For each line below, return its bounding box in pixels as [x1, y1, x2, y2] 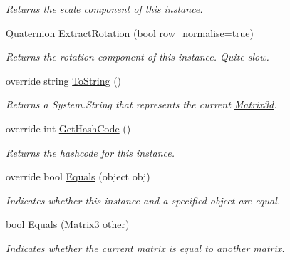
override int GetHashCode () [6, 120, 131, 135]
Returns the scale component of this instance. [6, 1, 203, 16]
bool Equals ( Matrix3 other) [6, 217, 130, 232]
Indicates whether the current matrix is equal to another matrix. [6, 240, 285, 255]
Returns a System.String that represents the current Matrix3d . [6, 97, 277, 112]
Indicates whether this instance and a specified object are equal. [6, 192, 281, 207]
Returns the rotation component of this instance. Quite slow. [6, 49, 269, 64]
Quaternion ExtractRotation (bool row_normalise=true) [6, 25, 254, 40]
